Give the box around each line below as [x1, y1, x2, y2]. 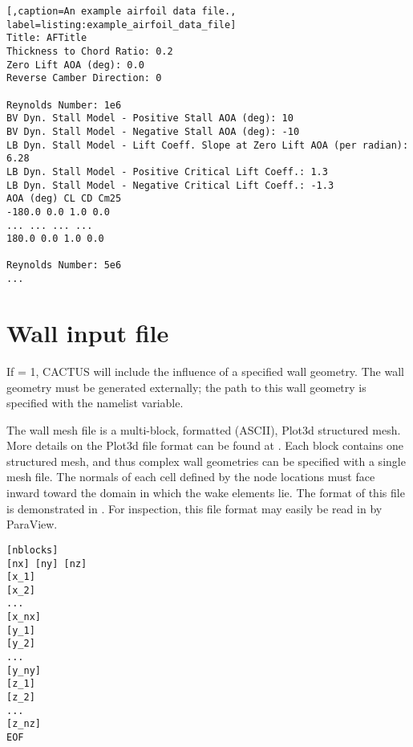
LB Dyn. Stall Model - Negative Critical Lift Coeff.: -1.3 [6, 179, 334, 191]
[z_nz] [6, 718, 41, 730]
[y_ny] [6, 664, 41, 676]
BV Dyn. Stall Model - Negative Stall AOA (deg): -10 [6, 125, 300, 137]
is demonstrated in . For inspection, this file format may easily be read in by [6, 500, 383, 516]
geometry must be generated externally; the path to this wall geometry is [6, 378, 366, 395]
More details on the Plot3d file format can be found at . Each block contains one [6, 437, 403, 454]
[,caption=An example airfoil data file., [6, 6, 237, 17]
